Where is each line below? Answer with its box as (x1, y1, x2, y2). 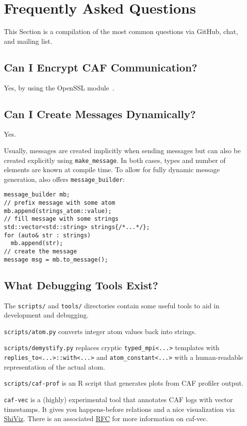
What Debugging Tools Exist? (4, 277, 158, 292)
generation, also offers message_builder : (4, 174, 125, 184)
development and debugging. (4, 310, 89, 320)
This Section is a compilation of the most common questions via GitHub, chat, (4, 26, 238, 36)
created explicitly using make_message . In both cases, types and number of (4, 155, 226, 165)
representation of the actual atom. (4, 361, 105, 372)
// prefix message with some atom (4, 199, 115, 207)
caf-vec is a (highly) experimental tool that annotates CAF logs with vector (4, 394, 233, 404)
